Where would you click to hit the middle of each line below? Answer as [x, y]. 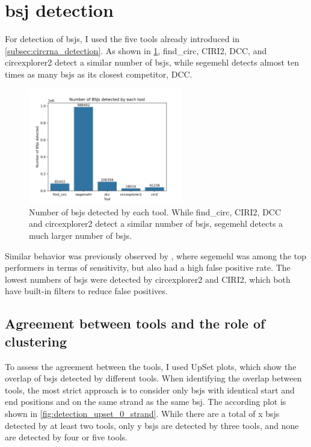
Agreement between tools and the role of [135, 323]
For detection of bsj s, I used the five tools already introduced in [122, 39]
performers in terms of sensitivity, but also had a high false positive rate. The [148, 267]
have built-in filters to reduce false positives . [86, 291]
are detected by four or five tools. [66, 437]
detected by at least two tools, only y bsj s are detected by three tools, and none [152, 425]
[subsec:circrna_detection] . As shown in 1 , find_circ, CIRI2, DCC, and [136, 50]
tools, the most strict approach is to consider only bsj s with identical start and [150, 390]
